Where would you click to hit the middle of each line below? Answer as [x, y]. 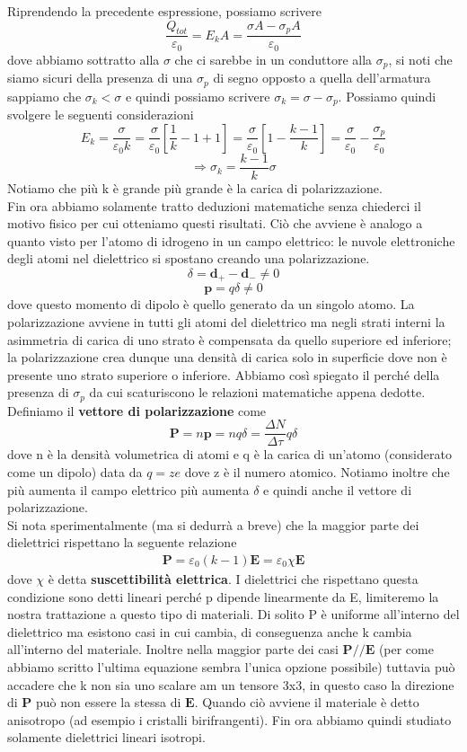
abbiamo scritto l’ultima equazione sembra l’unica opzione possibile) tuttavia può [231, 667]
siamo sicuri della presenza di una [100, 78]
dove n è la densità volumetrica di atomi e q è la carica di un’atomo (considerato [229, 454]
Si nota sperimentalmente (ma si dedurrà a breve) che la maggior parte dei [213, 524]
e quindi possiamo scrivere [198, 96]
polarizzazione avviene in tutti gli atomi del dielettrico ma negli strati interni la [226, 321]
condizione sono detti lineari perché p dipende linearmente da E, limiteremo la [223, 596]
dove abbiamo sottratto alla [84, 59]
